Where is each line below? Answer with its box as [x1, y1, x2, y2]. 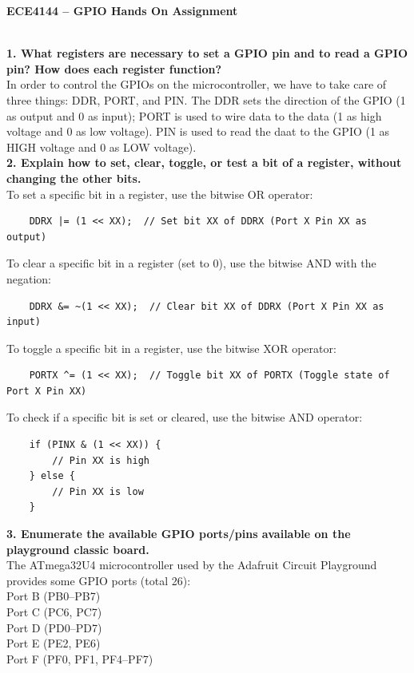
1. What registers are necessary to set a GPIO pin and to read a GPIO [6, 45, 408, 61]
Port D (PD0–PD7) [6, 619, 102, 635]
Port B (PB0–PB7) [6, 588, 101, 604]
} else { [29, 470, 75, 482]
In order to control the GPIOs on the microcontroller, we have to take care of [6, 76, 387, 93]
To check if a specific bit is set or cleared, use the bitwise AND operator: [6, 409, 363, 426]
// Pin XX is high [52, 454, 149, 466]
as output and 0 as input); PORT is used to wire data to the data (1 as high [6, 107, 382, 124]
